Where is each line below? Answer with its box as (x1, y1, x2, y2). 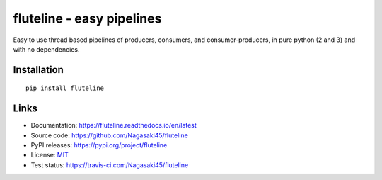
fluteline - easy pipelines (13, 11, 162, 26)
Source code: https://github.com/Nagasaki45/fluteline (30, 131, 189, 140)
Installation (13, 64, 64, 76)
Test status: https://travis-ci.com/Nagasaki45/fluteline (30, 160, 189, 169)
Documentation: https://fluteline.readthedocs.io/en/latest (30, 121, 197, 130)
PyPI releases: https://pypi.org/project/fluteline (30, 141, 168, 150)
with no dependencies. (13, 45, 80, 53)
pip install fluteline (25, 84, 105, 92)
